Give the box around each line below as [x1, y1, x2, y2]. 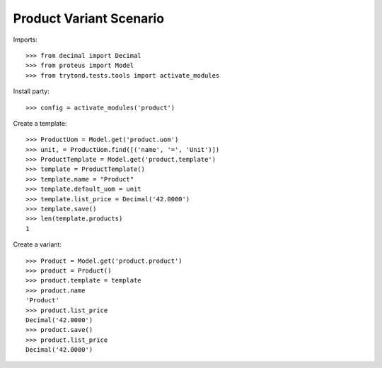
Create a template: [13, 119, 67, 127]
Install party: [13, 87, 50, 95]
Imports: [13, 35, 38, 44]
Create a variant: [13, 240, 62, 249]
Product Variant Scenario [13, 11, 165, 26]
